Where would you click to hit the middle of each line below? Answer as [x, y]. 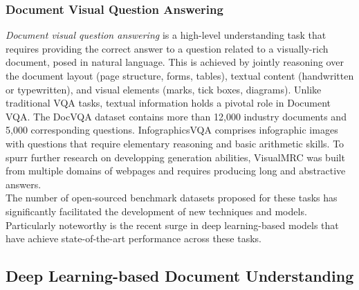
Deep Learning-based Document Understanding [180, 276]
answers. [24, 184]
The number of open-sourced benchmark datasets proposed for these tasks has [172, 198]
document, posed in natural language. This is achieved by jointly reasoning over [175, 62]
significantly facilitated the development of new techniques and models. [156, 211]
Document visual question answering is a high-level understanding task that [166, 35]
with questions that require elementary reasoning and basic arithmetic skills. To [175, 143]
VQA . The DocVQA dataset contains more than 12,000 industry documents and [176, 116]
